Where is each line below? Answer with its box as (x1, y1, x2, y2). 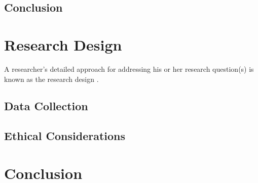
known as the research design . (4, 73, 99, 84)
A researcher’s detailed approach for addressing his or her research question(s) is (4, 63, 254, 74)
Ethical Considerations (4, 128, 126, 144)
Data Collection (4, 98, 88, 114)
